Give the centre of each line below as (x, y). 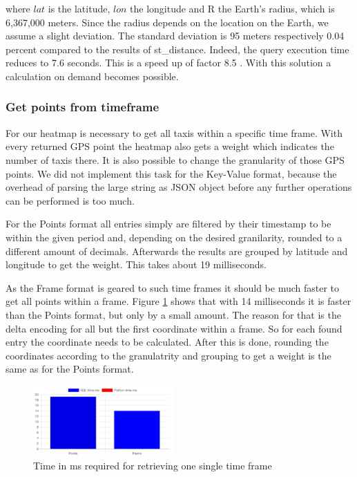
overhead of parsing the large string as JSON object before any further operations (179, 187)
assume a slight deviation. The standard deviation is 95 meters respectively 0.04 (175, 36)
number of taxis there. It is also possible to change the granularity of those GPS (175, 159)
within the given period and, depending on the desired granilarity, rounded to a (174, 237)
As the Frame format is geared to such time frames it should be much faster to (173, 287)
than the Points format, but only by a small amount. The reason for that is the (173, 314)
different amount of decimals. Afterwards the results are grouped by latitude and (177, 251)
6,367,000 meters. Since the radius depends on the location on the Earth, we (167, 22)
